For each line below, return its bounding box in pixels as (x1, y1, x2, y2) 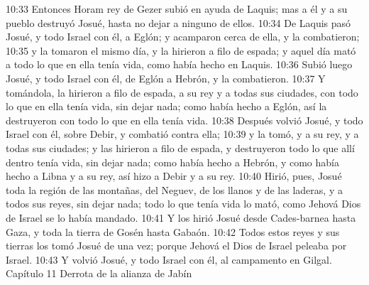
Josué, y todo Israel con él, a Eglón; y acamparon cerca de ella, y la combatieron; (6, 29, 360, 44)
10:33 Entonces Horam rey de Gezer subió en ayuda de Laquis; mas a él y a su (6, 1, 348, 16)
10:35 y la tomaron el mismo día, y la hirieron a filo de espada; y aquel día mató (6, 43, 356, 58)
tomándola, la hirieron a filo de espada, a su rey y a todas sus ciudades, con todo (6, 85, 358, 100)
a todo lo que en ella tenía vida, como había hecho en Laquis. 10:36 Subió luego (6, 57, 353, 72)
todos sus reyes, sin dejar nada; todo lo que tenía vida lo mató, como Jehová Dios (6, 196, 361, 211)
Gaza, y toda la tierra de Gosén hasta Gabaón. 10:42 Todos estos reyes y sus (6, 224, 340, 239)
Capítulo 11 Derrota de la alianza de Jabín (6, 266, 192, 281)
